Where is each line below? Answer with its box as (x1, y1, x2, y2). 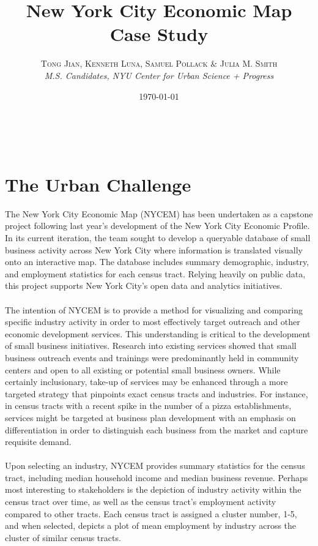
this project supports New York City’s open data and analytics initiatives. (5, 279, 283, 292)
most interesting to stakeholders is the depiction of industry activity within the (5, 483, 301, 496)
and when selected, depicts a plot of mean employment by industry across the (5, 519, 297, 532)
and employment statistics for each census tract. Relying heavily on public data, (5, 267, 306, 280)
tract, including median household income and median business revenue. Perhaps (5, 471, 308, 484)
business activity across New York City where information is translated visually (5, 243, 303, 256)
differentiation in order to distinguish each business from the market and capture (5, 423, 308, 436)
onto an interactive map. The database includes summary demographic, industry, (5, 255, 309, 268)
